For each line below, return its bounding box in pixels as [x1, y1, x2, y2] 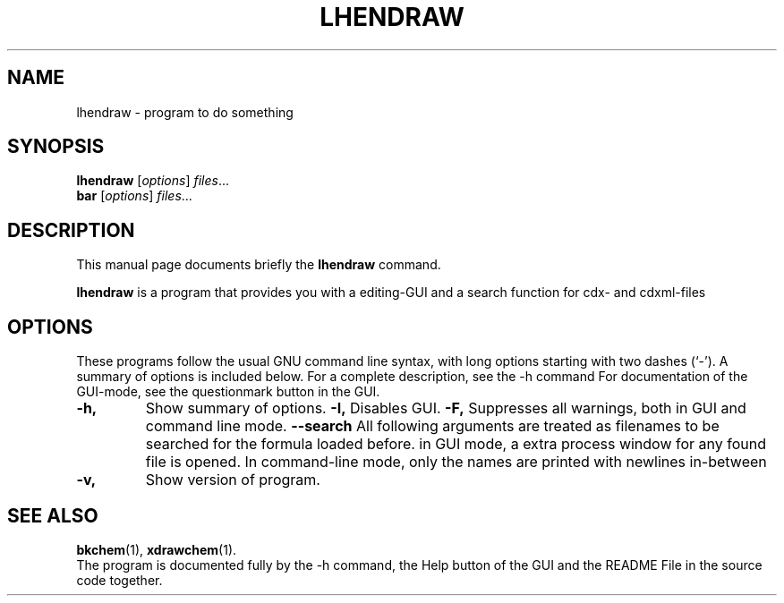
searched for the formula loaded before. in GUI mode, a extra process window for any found [145, 435, 767, 454]
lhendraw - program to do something [76, 104, 294, 120]
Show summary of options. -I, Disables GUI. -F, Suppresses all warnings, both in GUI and [145, 399, 746, 418]
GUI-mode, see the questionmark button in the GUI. [76, 384, 380, 400]
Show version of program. [145, 471, 320, 489]
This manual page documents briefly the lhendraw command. [76, 257, 441, 273]
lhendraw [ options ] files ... [76, 173, 230, 189]
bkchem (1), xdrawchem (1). [76, 541, 237, 557]
